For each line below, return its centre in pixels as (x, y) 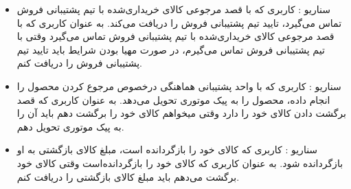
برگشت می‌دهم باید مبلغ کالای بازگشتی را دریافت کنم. (128, 176)
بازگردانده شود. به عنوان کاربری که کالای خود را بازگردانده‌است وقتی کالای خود (180, 163)
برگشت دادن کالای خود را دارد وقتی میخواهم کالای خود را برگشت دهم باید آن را (181, 113)
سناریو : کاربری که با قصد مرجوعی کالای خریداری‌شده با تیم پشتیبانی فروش (173, 9)
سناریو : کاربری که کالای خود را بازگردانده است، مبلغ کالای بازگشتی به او (167, 149)
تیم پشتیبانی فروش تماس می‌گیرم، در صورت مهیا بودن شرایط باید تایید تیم (171, 49)
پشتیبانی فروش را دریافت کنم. (79, 63)
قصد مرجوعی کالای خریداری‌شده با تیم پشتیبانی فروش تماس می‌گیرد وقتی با (175, 36)
